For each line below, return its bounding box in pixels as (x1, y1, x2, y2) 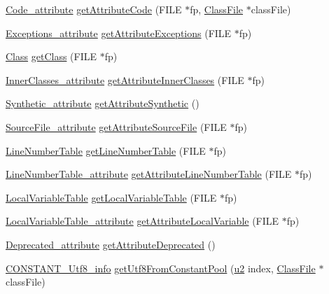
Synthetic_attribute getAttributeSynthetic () (6, 96, 199, 111)
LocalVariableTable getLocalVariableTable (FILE (6, 190, 217, 204)
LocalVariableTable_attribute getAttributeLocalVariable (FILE (6, 213, 279, 228)
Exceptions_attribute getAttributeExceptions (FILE (6, 25, 232, 40)
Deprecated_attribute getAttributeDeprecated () (6, 237, 216, 251)
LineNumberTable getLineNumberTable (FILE (6, 143, 206, 157)
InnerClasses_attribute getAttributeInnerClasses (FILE (6, 72, 244, 87)
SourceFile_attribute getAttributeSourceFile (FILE (6, 119, 227, 134)
